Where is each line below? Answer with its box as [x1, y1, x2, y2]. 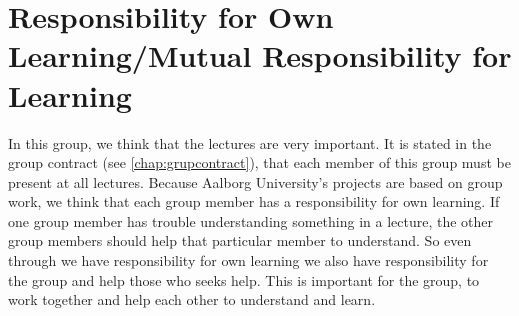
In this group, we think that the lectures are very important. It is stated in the [8, 132, 492, 153]
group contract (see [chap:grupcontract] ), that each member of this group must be [8, 152, 511, 173]
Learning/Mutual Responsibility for [8, 35, 512, 76]
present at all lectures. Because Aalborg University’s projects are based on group [8, 171, 503, 192]
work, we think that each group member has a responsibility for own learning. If [8, 191, 500, 212]
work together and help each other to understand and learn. [8, 289, 376, 310]
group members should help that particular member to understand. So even [8, 230, 472, 251]
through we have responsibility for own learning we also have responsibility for [8, 250, 489, 271]
